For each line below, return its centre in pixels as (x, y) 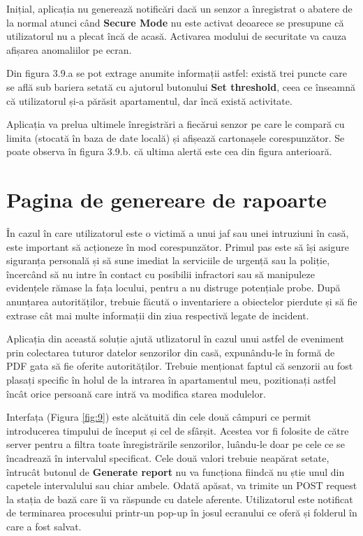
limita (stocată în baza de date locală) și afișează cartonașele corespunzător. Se (176, 137)
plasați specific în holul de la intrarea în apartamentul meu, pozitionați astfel (171, 379)
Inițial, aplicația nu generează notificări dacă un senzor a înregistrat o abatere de (179, 8)
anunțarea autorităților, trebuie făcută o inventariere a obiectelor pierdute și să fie (182, 302)
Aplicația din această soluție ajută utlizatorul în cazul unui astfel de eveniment (176, 339)
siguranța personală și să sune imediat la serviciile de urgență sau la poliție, (168, 260)
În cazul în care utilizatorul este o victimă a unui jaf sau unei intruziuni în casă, (178, 233)
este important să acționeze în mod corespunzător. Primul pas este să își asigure (178, 246)
